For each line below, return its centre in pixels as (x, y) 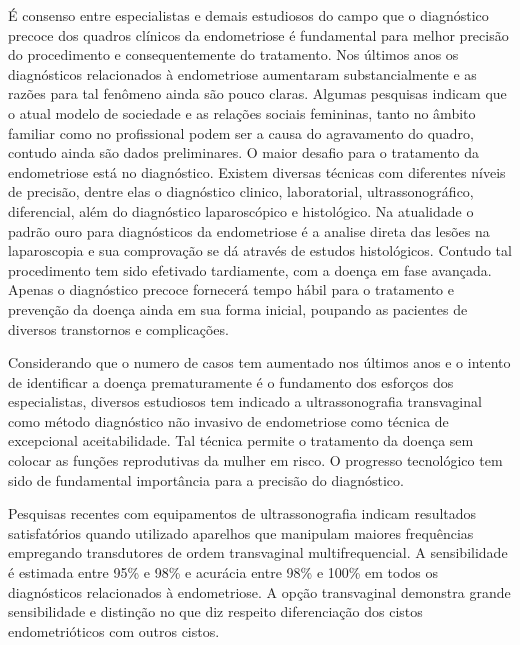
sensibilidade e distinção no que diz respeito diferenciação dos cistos (215, 611)
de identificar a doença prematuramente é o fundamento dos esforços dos (231, 381)
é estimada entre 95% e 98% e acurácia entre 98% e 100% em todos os (223, 572)
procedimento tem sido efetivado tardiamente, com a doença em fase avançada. (250, 269)
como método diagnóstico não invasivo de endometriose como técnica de (228, 420)
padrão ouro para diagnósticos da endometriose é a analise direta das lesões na (249, 230)
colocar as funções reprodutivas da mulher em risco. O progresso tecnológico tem (255, 460)
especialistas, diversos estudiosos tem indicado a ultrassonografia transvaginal (245, 401)
